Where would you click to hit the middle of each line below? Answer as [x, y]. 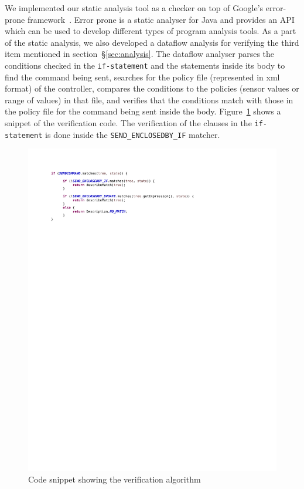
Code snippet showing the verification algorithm [115, 479]
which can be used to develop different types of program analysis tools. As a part [151, 31]
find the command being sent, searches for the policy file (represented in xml [142, 77]
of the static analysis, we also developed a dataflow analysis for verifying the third [152, 42]
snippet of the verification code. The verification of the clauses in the [128, 123]
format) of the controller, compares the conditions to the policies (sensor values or [152, 88]
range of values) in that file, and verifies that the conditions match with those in [149, 100]
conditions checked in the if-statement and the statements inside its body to [145, 65]
